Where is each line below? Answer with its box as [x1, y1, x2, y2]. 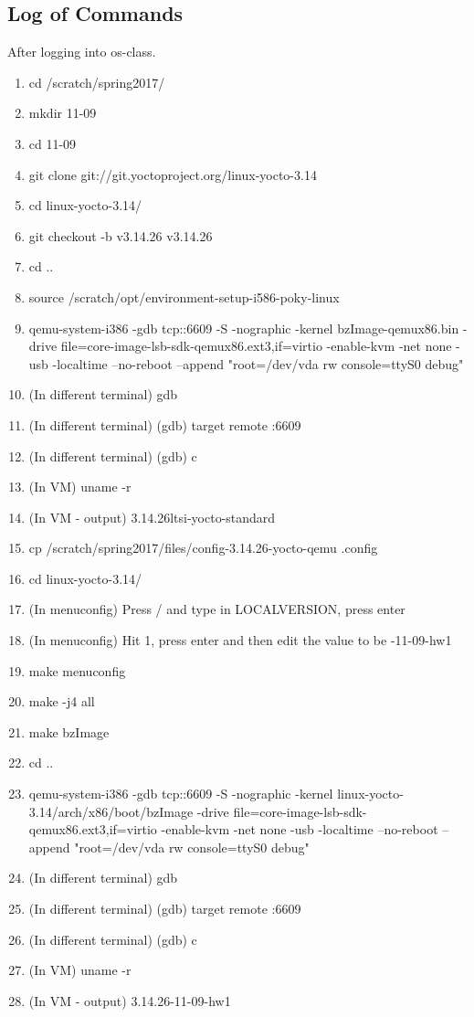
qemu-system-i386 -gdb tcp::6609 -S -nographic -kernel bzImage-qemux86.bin [28, 318, 459, 337]
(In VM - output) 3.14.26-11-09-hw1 [28, 991, 231, 1010]
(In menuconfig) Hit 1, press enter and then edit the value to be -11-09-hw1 [28, 630, 452, 650]
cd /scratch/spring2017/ [28, 72, 165, 91]
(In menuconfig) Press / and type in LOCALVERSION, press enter [28, 599, 406, 619]
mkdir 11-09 [28, 103, 97, 122]
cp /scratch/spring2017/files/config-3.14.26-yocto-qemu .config [28, 538, 378, 557]
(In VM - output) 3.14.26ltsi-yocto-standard [28, 507, 276, 526]
